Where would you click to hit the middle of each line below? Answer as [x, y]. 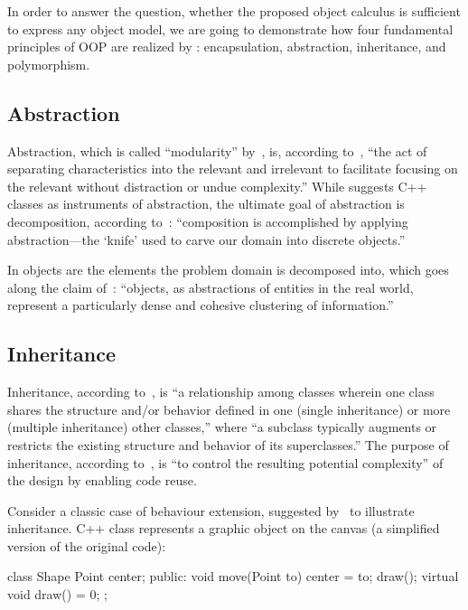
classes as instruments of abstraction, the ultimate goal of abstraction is [206, 204]
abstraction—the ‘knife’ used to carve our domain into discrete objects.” [206, 239]
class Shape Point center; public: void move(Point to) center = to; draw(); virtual [233, 576]
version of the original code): [87, 545]
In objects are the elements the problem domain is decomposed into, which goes [228, 270]
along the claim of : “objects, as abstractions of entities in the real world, [211, 287]
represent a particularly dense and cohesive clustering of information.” [201, 305]
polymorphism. [49, 64]
